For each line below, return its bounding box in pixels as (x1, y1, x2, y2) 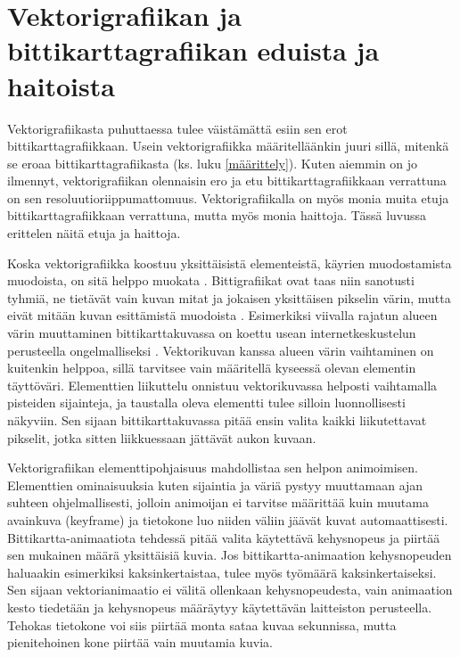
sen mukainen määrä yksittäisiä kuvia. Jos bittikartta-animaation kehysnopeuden (7, 546, 452, 564)
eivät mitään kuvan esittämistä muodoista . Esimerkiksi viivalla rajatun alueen (7, 306, 438, 324)
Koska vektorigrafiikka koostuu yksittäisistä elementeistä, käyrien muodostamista (7, 253, 452, 272)
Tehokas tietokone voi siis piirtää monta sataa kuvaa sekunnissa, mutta (7, 615, 397, 634)
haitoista (7, 67, 115, 103)
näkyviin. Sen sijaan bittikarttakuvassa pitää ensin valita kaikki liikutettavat (7, 411, 427, 429)
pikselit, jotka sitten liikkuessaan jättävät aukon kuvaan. (7, 428, 316, 447)
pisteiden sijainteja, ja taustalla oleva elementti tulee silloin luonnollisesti (7, 393, 406, 412)
